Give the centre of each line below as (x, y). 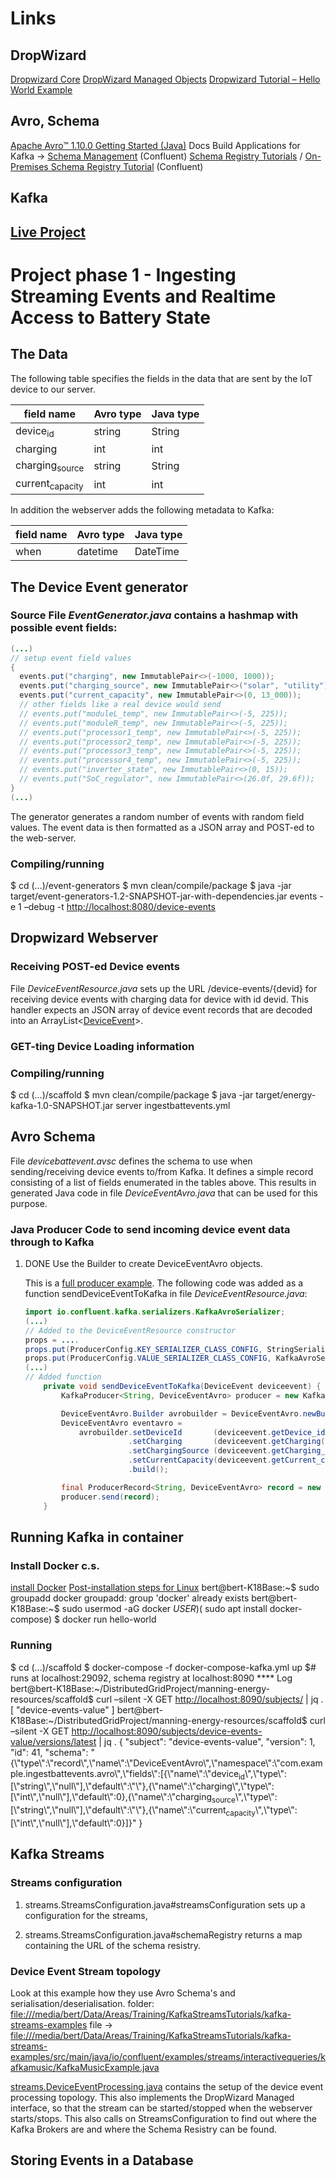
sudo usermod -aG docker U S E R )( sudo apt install (164, 1609)
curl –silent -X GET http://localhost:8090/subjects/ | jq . (209, 1699)
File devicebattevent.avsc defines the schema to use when (131, 1161)
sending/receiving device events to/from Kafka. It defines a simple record (162, 1171)
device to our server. (53, 389)
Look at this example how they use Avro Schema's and (123, 1993)
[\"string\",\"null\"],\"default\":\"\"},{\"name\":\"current (118, 1810)
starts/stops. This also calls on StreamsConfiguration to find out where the (163, 2118)
